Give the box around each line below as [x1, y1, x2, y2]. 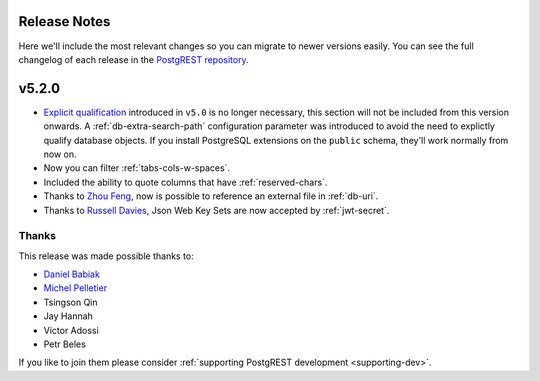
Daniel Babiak [43, 268, 100, 280]
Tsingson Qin [43, 296, 99, 308]
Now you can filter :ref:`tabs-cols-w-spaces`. [43, 162, 230, 174]
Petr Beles [43, 338, 87, 350]
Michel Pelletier [43, 282, 108, 294]
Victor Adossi [43, 324, 99, 336]
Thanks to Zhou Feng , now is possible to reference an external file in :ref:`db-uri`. [43, 190, 379, 202]
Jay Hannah [43, 310, 94, 322]
